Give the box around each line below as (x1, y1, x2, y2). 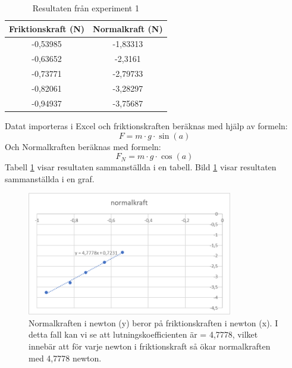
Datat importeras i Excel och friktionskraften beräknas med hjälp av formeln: (5, 119, 288, 132)
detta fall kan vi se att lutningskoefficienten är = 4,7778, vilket (29, 328, 258, 341)
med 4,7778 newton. (29, 351, 102, 364)
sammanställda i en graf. (5, 172, 95, 185)
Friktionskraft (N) (9, 22, 85, 35)
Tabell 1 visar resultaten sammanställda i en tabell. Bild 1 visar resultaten (5, 161, 277, 173)
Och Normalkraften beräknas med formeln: (5, 140, 161, 152)
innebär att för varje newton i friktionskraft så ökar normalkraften (29, 339, 271, 352)
